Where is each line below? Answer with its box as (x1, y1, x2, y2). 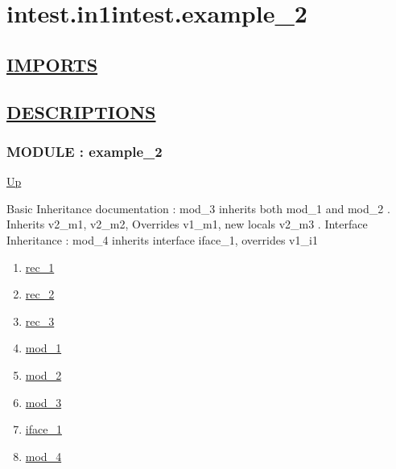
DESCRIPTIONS (6, 99, 156, 124)
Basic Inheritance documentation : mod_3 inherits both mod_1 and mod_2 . (6, 200, 390, 216)
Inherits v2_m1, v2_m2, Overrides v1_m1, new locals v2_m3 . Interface (6, 216, 368, 232)
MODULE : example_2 (6, 141, 163, 161)
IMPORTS (6, 51, 98, 76)
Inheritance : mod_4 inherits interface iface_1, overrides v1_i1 (6, 231, 318, 248)
